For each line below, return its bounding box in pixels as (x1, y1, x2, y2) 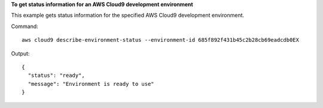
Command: (11, 23, 38, 30)
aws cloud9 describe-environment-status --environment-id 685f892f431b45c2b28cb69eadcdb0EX (22, 36, 299, 44)
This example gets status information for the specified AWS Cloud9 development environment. (11, 12, 245, 19)
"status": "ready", (28, 72, 85, 79)
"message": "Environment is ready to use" (28, 81, 155, 87)
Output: (11, 50, 30, 57)
